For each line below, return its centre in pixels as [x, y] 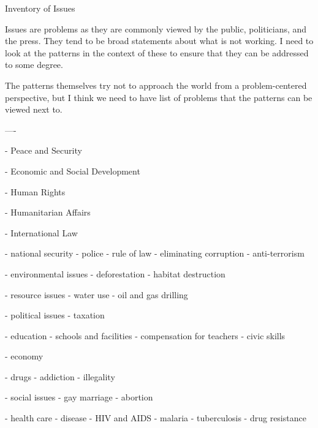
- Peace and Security [44, 150]
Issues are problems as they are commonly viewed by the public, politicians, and [156, 28]
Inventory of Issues [40, 8]
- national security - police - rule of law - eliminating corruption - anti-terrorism [155, 253]
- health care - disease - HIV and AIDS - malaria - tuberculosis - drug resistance [156, 418]
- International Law [41, 232]
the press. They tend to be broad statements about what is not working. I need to [159, 41]
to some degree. [34, 65]
